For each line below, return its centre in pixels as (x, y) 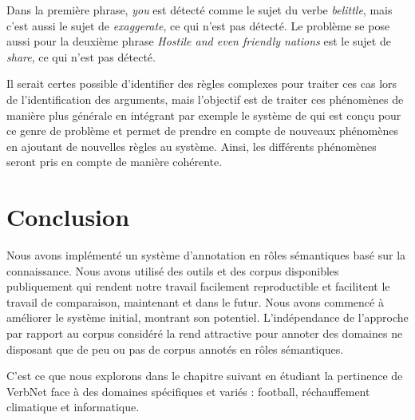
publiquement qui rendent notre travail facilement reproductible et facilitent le (198, 286)
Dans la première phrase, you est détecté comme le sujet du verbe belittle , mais (200, 10)
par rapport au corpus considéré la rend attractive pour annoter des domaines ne (205, 333)
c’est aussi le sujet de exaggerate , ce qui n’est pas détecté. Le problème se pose (198, 25)
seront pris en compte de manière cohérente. (115, 162)
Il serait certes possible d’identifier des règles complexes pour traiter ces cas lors (202, 83)
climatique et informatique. (73, 407)
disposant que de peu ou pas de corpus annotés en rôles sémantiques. (175, 349)
